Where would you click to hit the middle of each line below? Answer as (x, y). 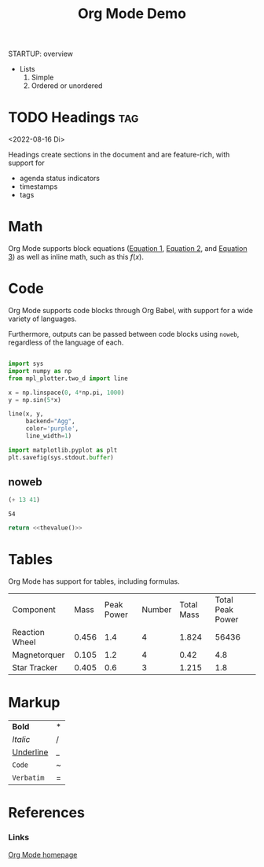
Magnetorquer (38, 655)
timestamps (38, 186)
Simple (42, 77)
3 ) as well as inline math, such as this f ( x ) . (76, 257)
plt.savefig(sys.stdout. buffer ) (61, 457)
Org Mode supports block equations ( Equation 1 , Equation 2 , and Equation (128, 249)
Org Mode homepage (43, 854)
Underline (30, 752)
